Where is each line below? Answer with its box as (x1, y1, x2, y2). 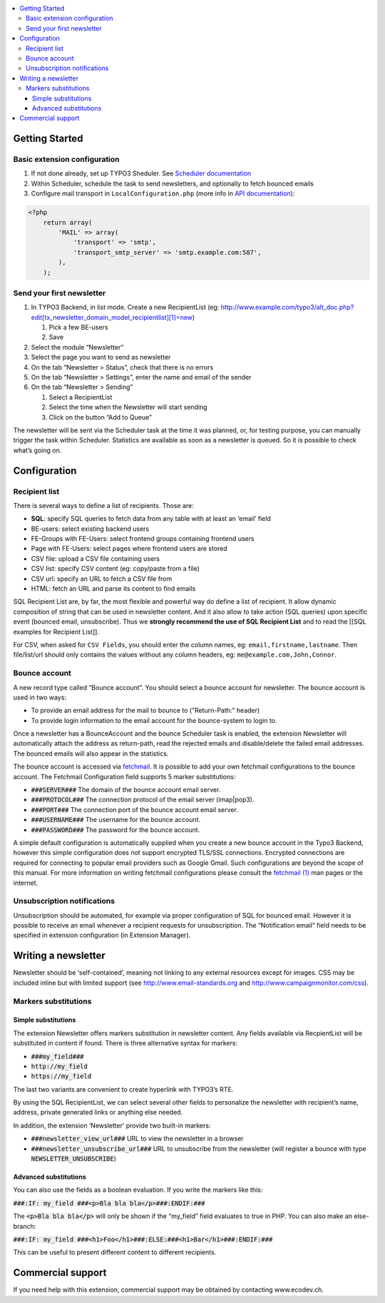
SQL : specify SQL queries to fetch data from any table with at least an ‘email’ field (31, 514, 271, 523)
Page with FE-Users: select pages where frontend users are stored (31, 544, 227, 553)
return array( (43, 218, 93, 226)
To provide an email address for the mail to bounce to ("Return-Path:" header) (31, 706, 260, 715)
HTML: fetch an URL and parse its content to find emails (31, 584, 196, 593)
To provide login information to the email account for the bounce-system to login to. (31, 716, 277, 724)
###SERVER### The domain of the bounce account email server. (31, 786, 221, 794)
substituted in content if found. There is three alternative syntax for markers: (13, 1039, 238, 1048)
